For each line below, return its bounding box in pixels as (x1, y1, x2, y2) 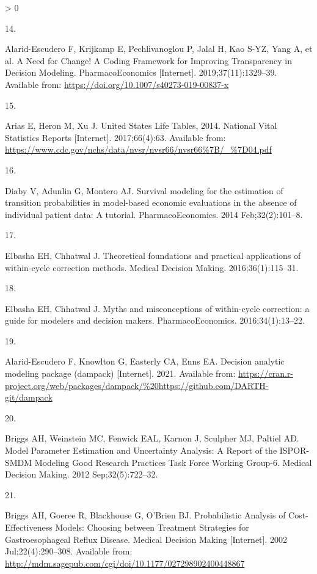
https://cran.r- (238, 367, 294, 380)
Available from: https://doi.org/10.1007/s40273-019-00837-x (5, 78, 229, 90)
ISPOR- (279, 444, 309, 457)
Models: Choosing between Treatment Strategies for (55, 521, 249, 533)
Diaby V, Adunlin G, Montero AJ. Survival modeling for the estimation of (5, 184, 283, 197)
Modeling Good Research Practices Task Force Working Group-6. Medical (34, 456, 312, 468)
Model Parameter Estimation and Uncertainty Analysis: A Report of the (5, 444, 277, 457)
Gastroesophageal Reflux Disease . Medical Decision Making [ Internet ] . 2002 (5, 532, 288, 545)
